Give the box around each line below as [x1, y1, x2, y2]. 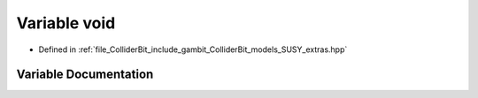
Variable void [16, 13, 116, 33]
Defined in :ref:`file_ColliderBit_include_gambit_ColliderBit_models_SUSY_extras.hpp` [38, 44, 348, 55]
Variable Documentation [16, 67, 154, 82]
